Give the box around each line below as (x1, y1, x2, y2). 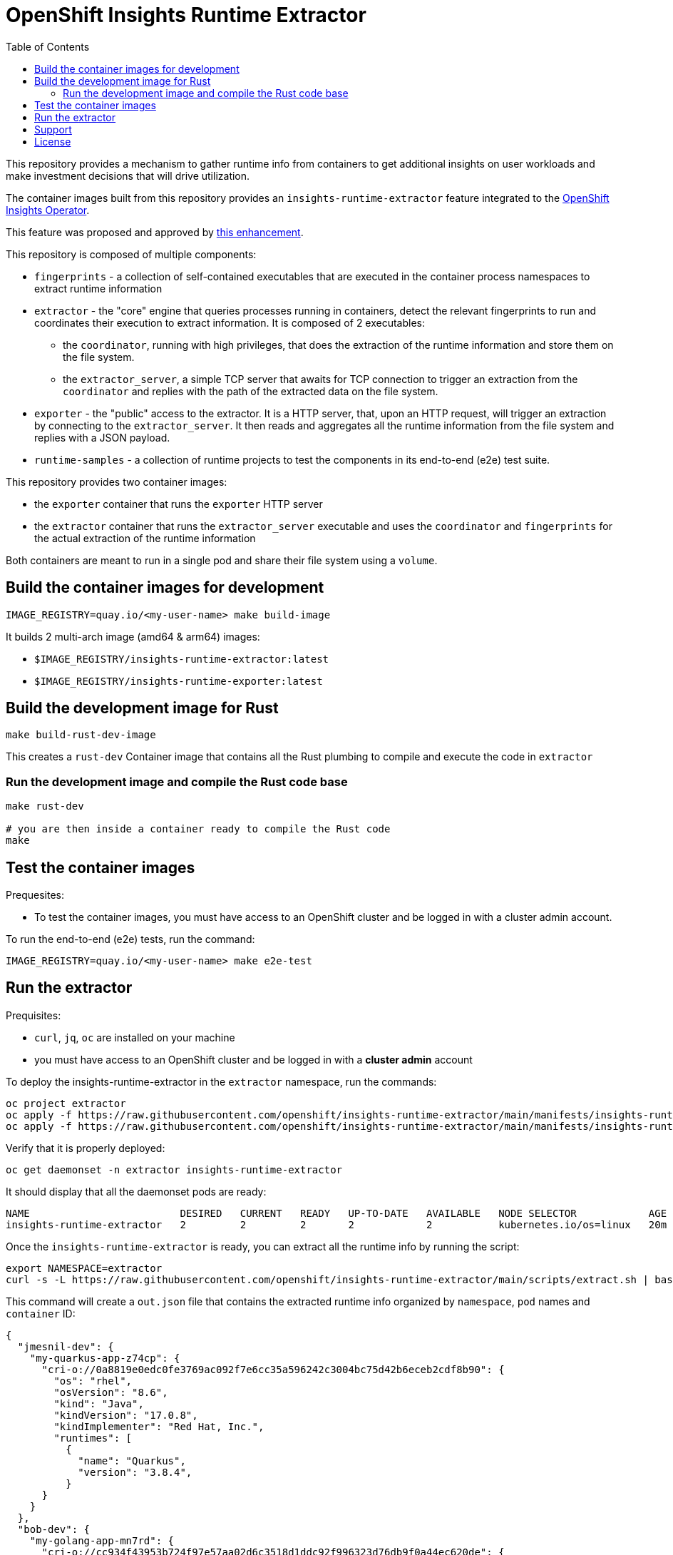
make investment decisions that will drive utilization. (6, 169, 250, 182)
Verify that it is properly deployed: (6, 1141, 165, 1154)
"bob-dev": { (17, 1523, 91, 1535)
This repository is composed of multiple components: (6, 248, 257, 260)
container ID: (6, 1307, 76, 1320)
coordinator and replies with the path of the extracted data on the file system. (63, 384, 438, 397)
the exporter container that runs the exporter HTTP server (34, 497, 323, 510)
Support (34, 123, 72, 136)
